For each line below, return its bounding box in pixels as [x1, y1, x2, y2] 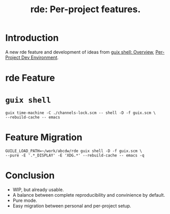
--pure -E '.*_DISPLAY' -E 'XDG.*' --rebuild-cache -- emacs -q [5, 153, 145, 158]
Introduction [5, 32, 59, 44]
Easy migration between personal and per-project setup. [12, 202, 131, 209]
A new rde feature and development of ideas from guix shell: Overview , [5, 49, 155, 55]
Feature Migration [5, 132, 82, 143]
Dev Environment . [21, 54, 59, 60]
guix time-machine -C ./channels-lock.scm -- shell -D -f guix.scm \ [5, 110, 156, 115]
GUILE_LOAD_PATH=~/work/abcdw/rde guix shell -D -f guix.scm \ [5, 148, 143, 154]
